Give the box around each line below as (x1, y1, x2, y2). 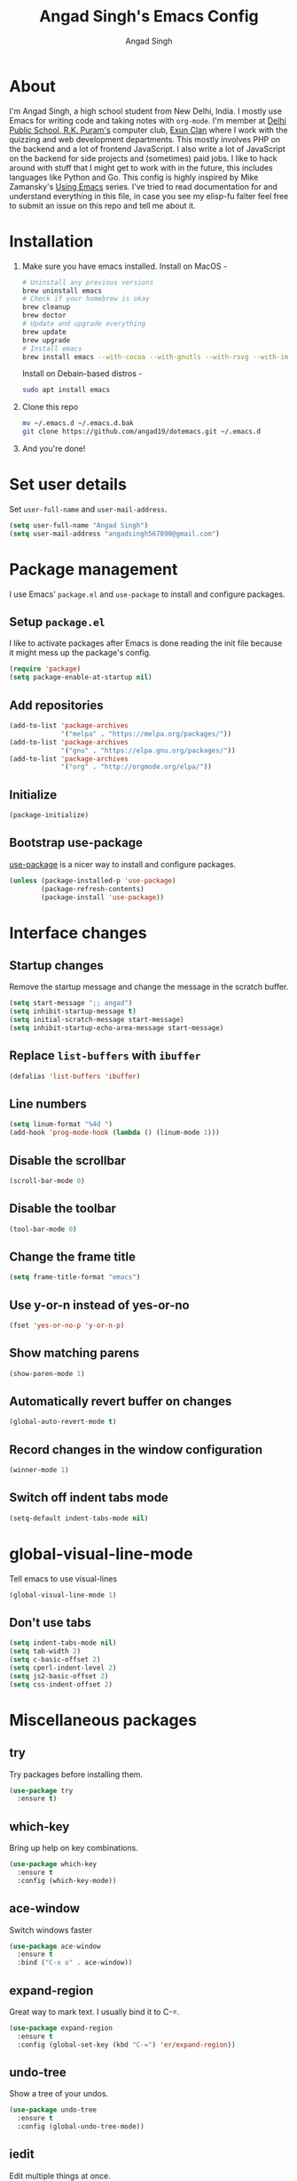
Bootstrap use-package (9, 835, 144, 850)
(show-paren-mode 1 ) (9, 1369, 86, 1378)
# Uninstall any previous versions (21, 278, 154, 286)
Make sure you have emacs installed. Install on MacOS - (21, 261, 228, 271)
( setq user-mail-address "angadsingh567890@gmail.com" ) (9, 529, 220, 538)
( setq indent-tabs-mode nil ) (9, 1638, 117, 1647)
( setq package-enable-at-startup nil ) (9, 673, 152, 682)
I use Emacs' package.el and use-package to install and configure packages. (9, 589, 285, 600)
